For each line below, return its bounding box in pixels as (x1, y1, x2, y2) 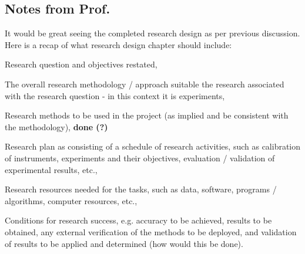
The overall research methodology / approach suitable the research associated (5, 77, 284, 90)
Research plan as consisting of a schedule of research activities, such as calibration (5, 140, 301, 153)
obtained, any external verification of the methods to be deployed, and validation (5, 225, 297, 238)
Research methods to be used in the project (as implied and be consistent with (5, 109, 289, 121)
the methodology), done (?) (5, 120, 108, 133)
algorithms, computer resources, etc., (5, 194, 138, 206)
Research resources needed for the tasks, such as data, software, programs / (5, 183, 277, 195)
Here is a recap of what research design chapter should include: (5, 38, 232, 50)
